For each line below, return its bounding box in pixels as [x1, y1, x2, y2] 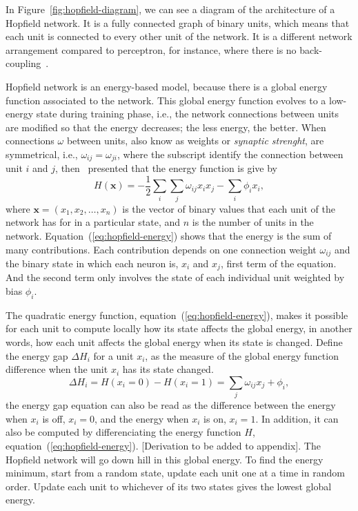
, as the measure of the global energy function [145, 348, 339, 363]
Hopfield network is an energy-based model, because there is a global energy [6, 79, 328, 93]
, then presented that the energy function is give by [55, 161, 277, 175]
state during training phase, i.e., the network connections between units [36, 106, 339, 121]
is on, [203, 411, 226, 425]
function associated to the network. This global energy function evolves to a [6, 93, 326, 107]
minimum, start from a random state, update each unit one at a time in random [6, 465, 345, 480]
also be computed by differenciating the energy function [6, 425, 241, 439]
